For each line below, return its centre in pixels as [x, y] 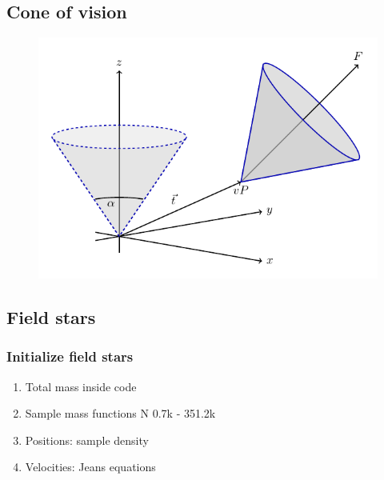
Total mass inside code [81, 386]
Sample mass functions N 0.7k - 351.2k [120, 413]
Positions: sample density [87, 440]
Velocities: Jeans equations [90, 467]
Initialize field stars [70, 356]
